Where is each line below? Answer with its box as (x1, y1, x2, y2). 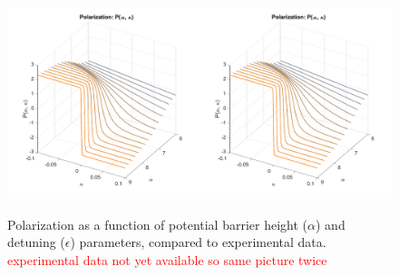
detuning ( (7, 232, 65, 251)
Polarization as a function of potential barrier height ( (7, 214, 308, 233)
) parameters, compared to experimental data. (70, 232, 326, 251)
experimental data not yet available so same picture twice (7, 250, 327, 269)
